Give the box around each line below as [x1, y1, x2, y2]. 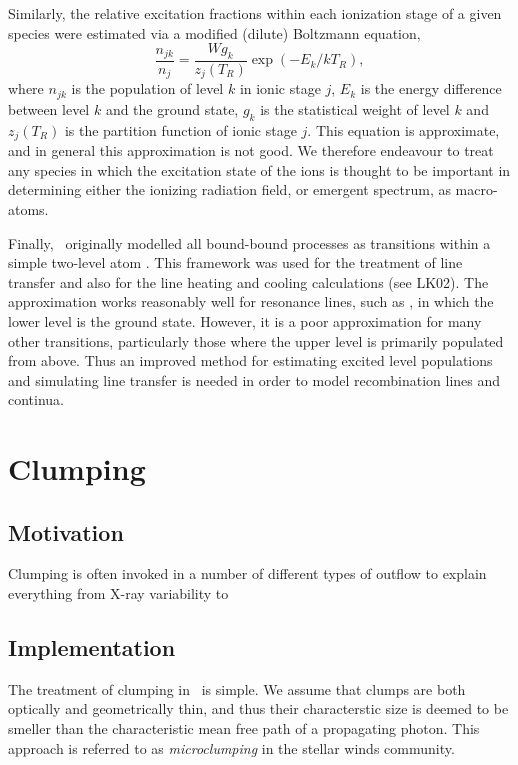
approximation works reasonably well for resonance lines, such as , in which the [8, 291, 494, 312]
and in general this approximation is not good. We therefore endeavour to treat [8, 140, 494, 161]
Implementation [8, 632, 176, 663]
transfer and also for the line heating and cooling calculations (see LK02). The [8, 271, 489, 292]
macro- [455, 179, 498, 200]
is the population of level [71, 78, 224, 99]
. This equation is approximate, [307, 119, 500, 140]
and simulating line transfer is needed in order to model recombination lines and [8, 369, 501, 390]
